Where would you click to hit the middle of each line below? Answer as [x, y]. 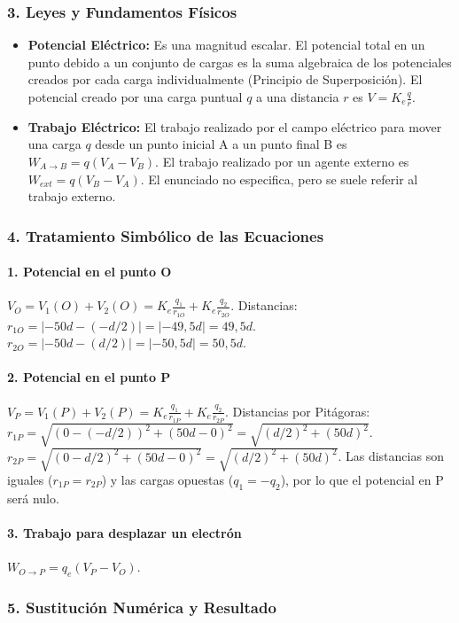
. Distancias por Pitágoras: [297, 411]
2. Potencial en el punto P [89, 377]
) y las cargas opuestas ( [167, 479]
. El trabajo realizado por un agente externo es [282, 162]
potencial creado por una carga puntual [135, 97]
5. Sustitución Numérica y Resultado [142, 607]
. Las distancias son [391, 456]
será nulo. [33, 498]
